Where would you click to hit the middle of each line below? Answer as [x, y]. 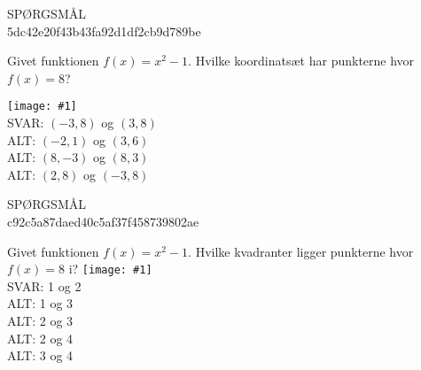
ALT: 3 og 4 [40, 355]
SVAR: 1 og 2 [44, 285]
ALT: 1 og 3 [40, 303]
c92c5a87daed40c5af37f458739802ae [103, 221]
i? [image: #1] [110, 269]
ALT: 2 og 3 [40, 321]
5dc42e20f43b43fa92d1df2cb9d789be [104, 31]
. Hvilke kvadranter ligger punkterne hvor [301, 251]
